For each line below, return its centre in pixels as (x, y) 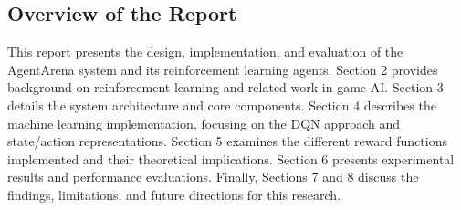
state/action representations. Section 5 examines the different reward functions (228, 141)
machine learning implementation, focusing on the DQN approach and (204, 123)
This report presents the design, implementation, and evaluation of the (205, 52)
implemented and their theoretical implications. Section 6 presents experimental (231, 158)
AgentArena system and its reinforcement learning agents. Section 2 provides (223, 69)
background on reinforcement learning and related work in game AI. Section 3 (225, 87)
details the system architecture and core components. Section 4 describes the (222, 105)
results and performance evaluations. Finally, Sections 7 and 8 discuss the (213, 177)
